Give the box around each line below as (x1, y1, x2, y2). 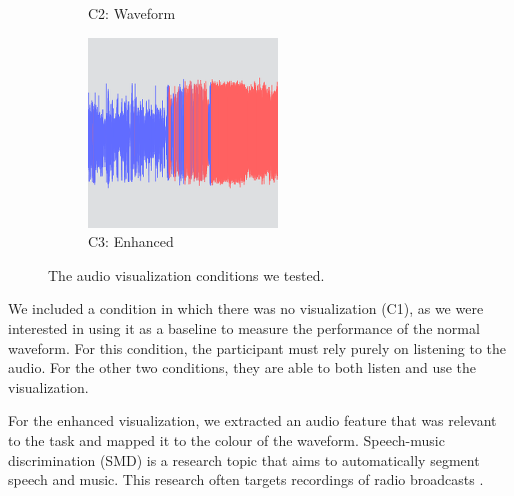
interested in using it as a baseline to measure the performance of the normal (8, 317, 480, 338)
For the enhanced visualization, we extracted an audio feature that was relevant (8, 410, 497, 431)
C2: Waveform (88, 3, 176, 23)
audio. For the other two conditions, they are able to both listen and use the (8, 357, 477, 378)
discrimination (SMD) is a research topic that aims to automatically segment (8, 449, 480, 470)
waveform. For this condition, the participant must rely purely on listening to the (8, 337, 507, 358)
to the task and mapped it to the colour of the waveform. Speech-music (8, 429, 445, 450)
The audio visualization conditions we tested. (48, 264, 325, 285)
